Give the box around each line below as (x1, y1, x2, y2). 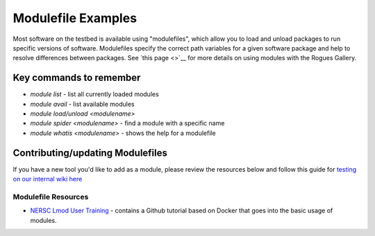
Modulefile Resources (12, 192, 89, 201)
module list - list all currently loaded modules (30, 90, 159, 98)
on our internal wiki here (12, 175, 83, 183)
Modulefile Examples (12, 10, 137, 26)
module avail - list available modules (30, 100, 135, 108)
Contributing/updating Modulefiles (12, 147, 168, 158)
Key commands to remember (12, 72, 141, 84)
